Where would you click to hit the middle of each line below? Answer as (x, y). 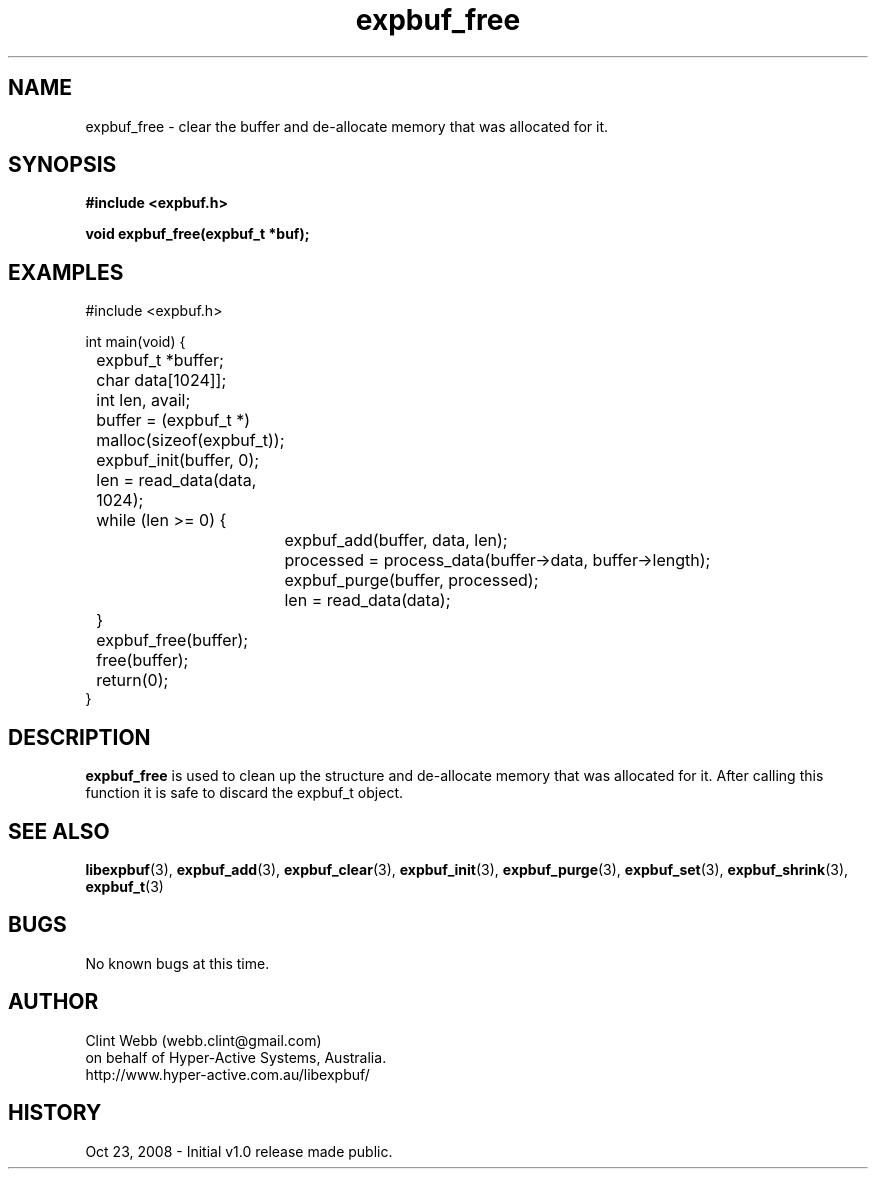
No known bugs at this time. (177, 963)
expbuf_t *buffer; (160, 360)
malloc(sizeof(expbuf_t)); (190, 440)
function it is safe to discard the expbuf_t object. (244, 793)
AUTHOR (53, 1002)
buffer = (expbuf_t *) (173, 420)
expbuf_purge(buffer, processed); (411, 580)
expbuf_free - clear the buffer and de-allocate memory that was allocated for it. (347, 126)
